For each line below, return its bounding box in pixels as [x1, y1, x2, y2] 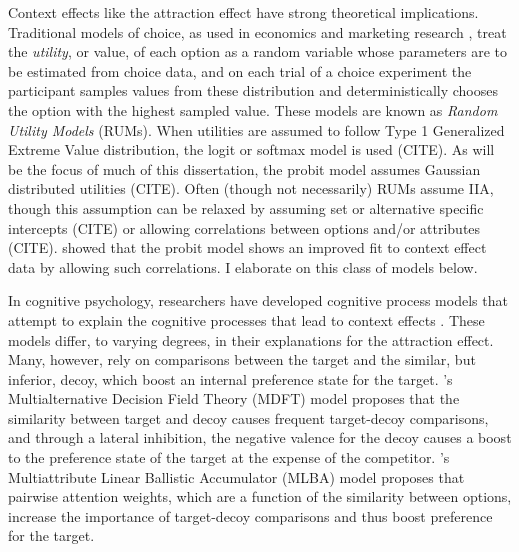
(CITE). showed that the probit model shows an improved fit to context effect [8, 237, 487, 258]
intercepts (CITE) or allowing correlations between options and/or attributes [8, 217, 481, 238]
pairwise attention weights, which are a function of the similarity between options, [8, 486, 512, 507]
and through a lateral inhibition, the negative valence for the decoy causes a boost [8, 427, 512, 448]
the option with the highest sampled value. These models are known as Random [8, 99, 498, 120]
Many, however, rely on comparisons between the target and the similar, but [8, 349, 476, 370]
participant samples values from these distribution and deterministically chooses [8, 80, 498, 101]
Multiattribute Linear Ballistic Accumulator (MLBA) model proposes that [8, 466, 465, 487]
